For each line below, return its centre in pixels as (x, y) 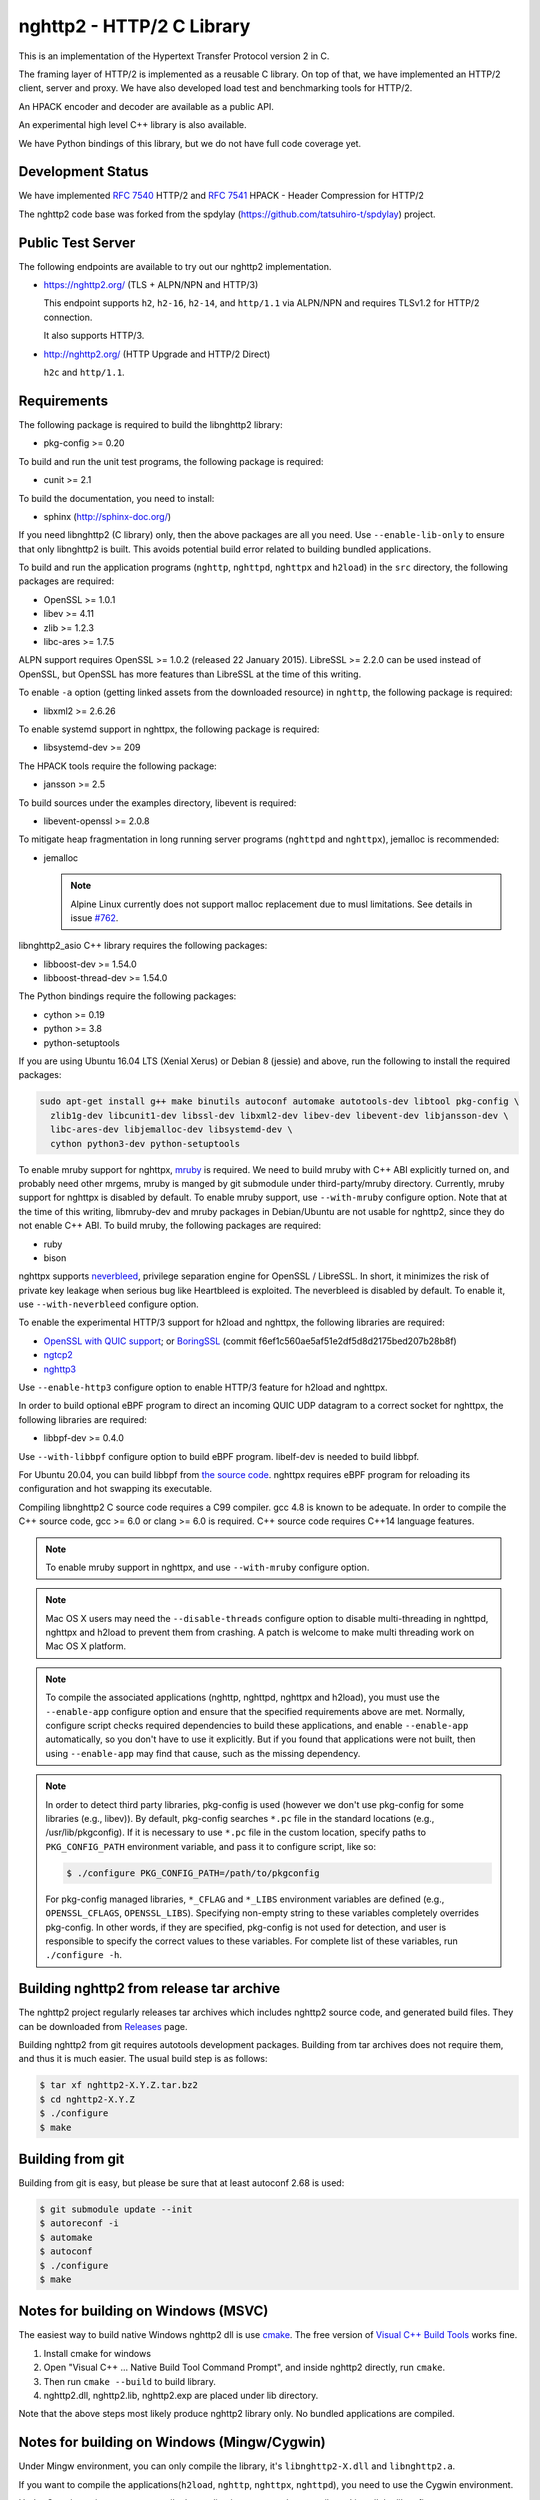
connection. (68, 317)
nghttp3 (60, 1369)
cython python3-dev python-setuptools (145, 1143)
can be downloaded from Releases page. (103, 2026)
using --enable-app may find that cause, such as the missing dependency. (203, 1753)
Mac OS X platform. (86, 1646)
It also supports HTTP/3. (94, 336)
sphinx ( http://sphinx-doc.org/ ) (107, 516)
